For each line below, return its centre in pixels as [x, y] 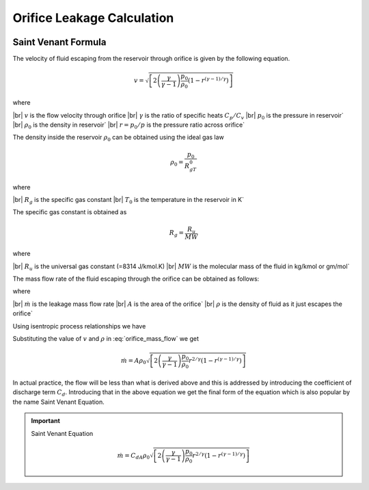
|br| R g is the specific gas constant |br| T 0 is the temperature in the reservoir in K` [128, 201]
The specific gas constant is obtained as [70, 212]
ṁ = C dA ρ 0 [134, 456]
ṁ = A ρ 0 [133, 361]
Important [46, 421]
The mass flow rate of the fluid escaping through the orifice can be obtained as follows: [136, 279]
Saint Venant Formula [59, 42]
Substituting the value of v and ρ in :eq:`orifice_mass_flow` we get [106, 338]
